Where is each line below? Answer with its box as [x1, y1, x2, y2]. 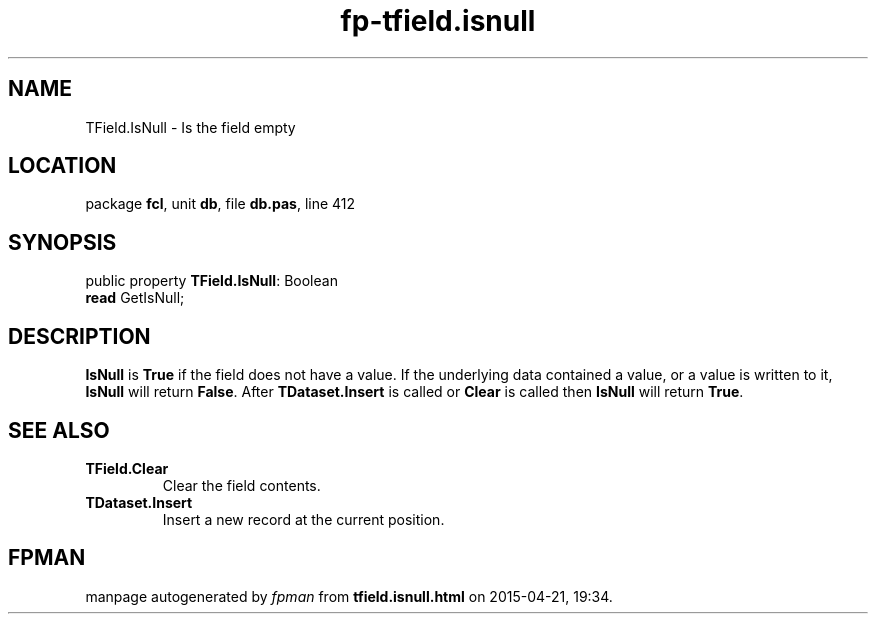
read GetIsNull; [85, 289, 185, 307]
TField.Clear [85, 459, 169, 477]
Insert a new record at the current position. [162, 510, 445, 528]
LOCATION [8, 153, 117, 179]
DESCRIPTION [8, 323, 151, 349]
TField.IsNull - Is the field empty [85, 118, 296, 136]
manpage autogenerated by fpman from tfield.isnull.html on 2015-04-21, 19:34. [85, 587, 613, 605]
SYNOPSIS [8, 229, 117, 255]
